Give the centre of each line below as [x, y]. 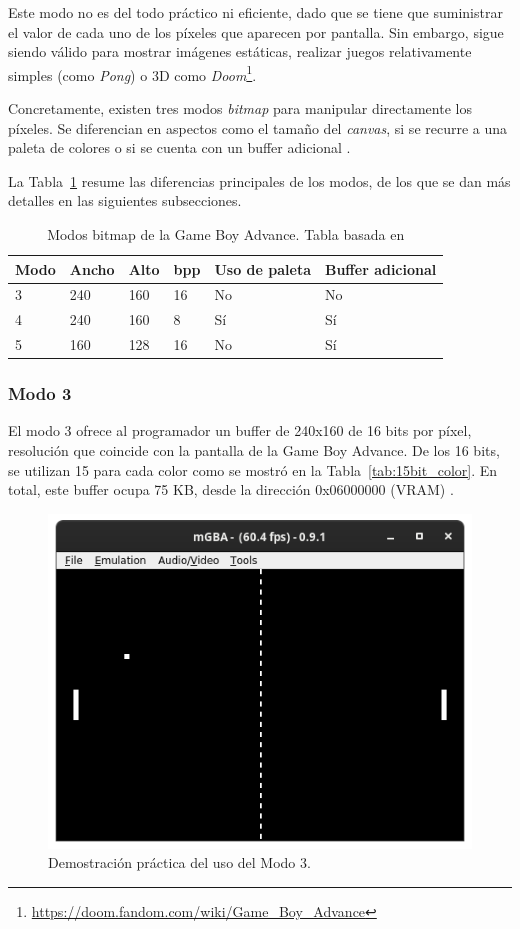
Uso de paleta [262, 268]
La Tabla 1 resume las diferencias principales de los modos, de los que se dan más [259, 180]
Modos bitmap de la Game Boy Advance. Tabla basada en [226, 234]
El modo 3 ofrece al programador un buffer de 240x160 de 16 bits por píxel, [240, 430]
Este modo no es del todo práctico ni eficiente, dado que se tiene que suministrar [255, 12]
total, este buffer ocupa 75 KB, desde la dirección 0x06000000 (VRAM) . [231, 489]
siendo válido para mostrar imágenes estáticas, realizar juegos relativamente [240, 51]
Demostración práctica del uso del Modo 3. [179, 862]
